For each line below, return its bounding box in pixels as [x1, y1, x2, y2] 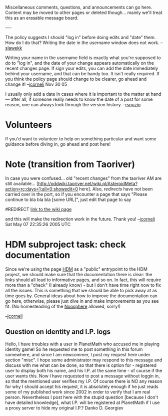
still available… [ [5, 180, 38, 186]
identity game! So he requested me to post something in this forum [5, 346, 143, 352]
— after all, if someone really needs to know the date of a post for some [5, 96, 153, 102]
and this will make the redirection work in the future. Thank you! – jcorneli [5, 216, 155, 222]
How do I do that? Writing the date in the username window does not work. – [5, 40, 163, 46]
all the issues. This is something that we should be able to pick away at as [5, 287, 157, 293]
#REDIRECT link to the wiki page [5, 206, 72, 212]
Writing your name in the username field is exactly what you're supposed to [5, 55, 161, 61]
